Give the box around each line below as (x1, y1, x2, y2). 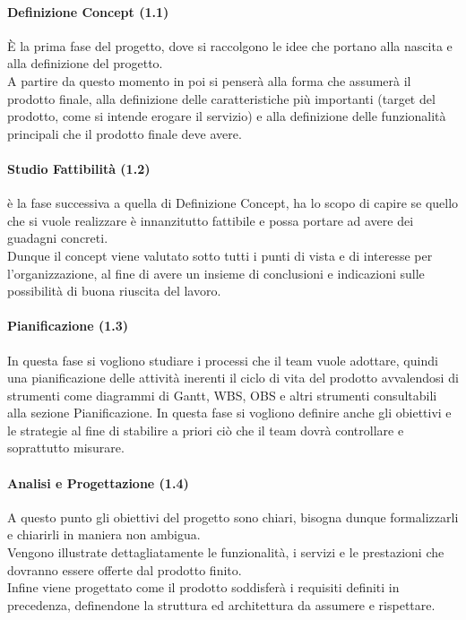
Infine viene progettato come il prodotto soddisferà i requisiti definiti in (7, 578, 400, 597)
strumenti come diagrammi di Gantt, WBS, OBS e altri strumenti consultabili (7, 385, 437, 404)
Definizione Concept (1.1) (7, 2, 169, 21)
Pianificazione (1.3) (7, 316, 129, 335)
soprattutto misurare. (7, 438, 125, 457)
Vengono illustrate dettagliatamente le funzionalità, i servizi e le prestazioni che (7, 543, 444, 562)
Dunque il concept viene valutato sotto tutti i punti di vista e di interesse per (7, 245, 433, 264)
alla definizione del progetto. (7, 54, 163, 73)
